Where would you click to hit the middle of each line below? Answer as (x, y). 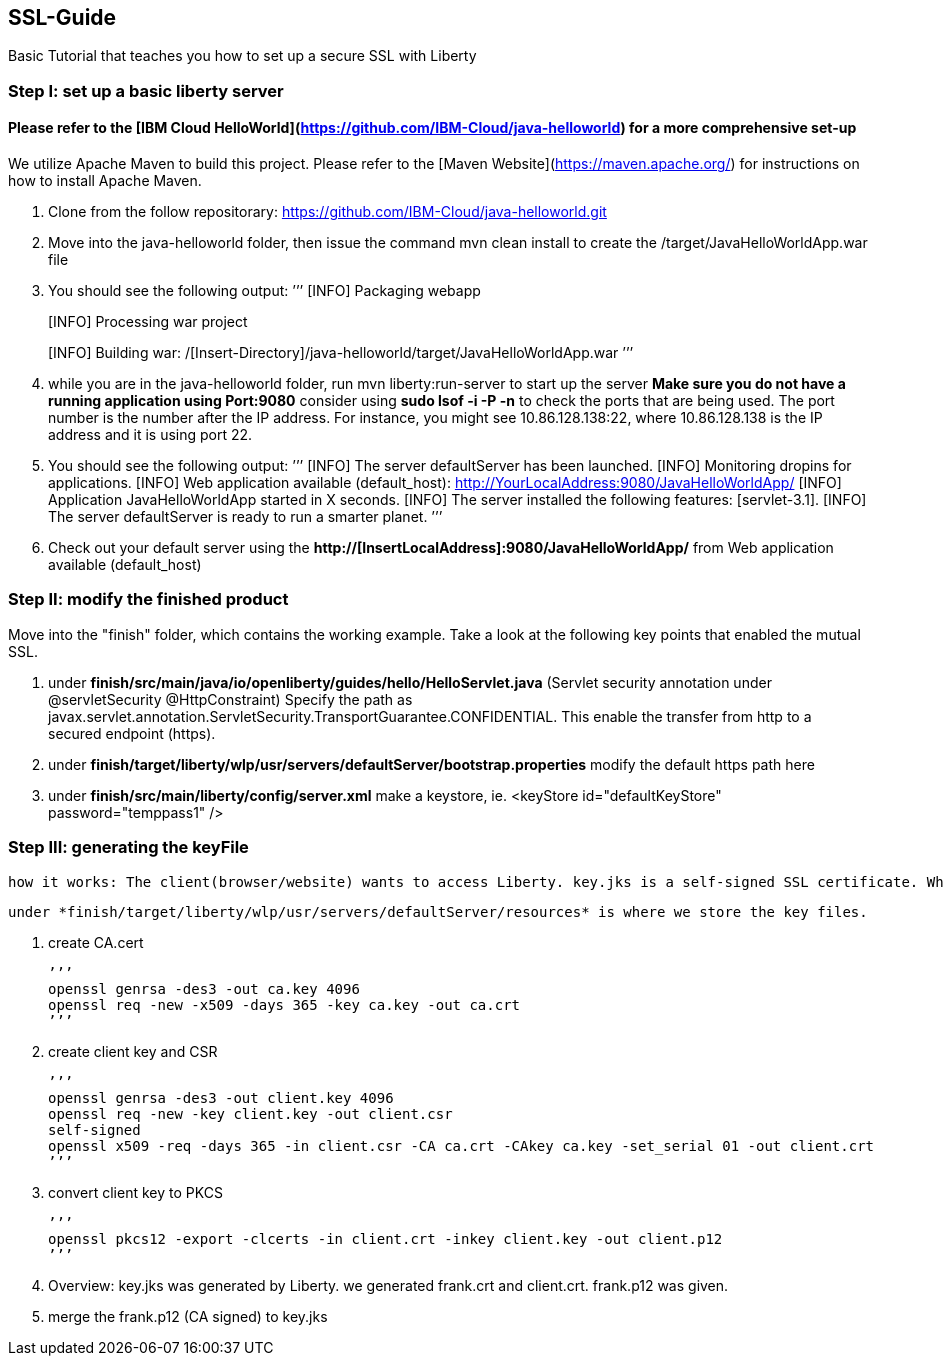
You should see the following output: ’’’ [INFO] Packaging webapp (264, 291)
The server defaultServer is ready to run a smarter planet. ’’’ (245, 517)
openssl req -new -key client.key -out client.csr (250, 1113)
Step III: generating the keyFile (128, 847)
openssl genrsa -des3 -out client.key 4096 (221, 1097)
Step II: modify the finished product (148, 599)
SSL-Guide (62, 17)
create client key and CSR (133, 1051)
